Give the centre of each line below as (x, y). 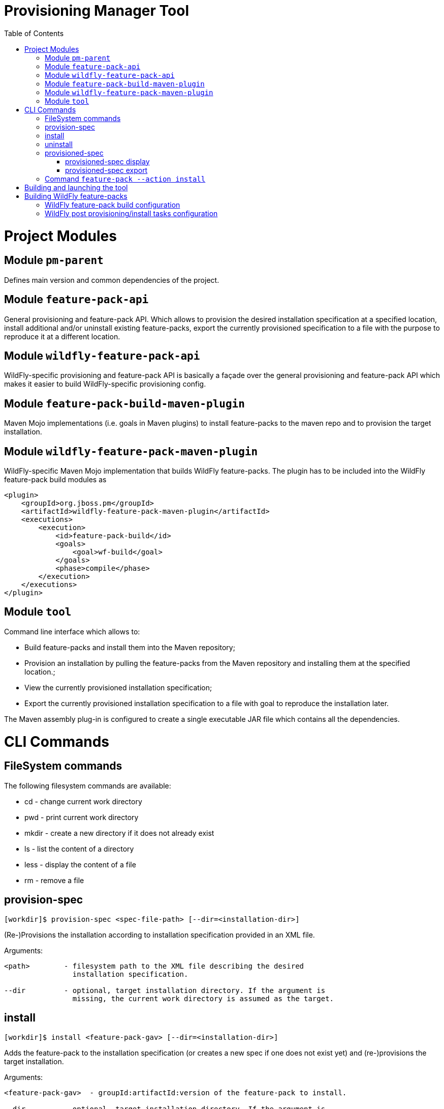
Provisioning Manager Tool (97, 11)
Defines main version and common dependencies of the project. (112, 280)
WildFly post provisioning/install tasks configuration (131, 213)
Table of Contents (34, 33)
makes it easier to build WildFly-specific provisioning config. (105, 384)
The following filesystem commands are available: (88, 785)
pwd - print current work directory (82, 817)
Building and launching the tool (76, 187)
